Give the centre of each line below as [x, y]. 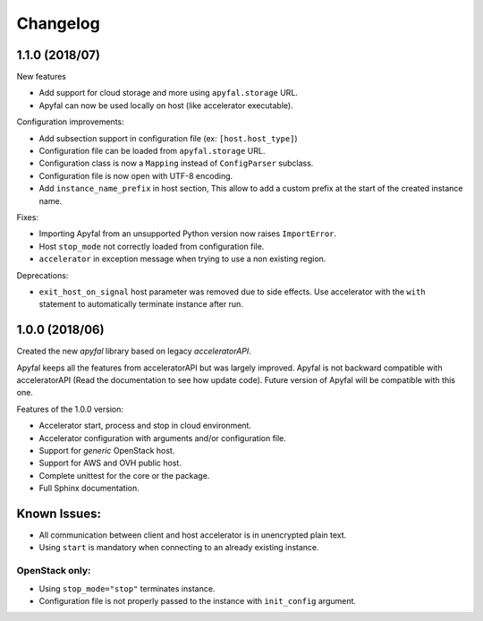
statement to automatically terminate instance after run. [141, 304]
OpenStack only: [54, 571]
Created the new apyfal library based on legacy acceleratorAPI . [134, 351]
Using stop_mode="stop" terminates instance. [127, 588]
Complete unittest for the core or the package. [124, 475]
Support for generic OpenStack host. [107, 450]
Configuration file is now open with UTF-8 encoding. [136, 175]
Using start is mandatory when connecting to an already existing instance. [179, 548]
